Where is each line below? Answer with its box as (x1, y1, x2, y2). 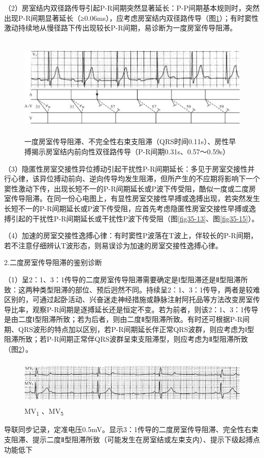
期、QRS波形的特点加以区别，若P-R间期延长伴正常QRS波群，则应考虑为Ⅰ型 (4, 323, 254, 334)
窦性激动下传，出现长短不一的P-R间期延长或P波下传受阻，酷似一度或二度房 (4, 183, 256, 193)
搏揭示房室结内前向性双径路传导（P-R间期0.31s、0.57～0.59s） (24, 146, 230, 156)
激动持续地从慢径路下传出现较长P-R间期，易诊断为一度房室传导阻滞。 (4, 22, 237, 33)
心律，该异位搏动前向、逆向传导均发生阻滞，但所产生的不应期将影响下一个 (11, 173, 260, 184)
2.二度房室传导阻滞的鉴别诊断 (4, 257, 102, 268)
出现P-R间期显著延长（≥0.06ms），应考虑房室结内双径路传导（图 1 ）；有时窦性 (4, 12, 259, 23)
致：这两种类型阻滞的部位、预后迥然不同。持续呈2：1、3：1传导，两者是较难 (4, 284, 260, 295)
